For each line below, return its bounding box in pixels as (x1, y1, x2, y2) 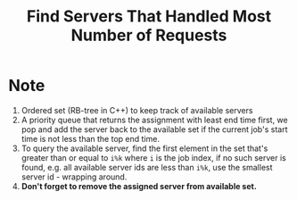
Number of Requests (70, 25, 227, 46)
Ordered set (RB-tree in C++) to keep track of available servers (21, 104, 253, 115)
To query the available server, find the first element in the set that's (21, 143, 268, 154)
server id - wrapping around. (21, 171, 128, 182)
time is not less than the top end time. (21, 133, 160, 144)
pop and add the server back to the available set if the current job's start (21, 123, 288, 135)
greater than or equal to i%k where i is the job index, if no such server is (21, 152, 286, 162)
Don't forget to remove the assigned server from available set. (21, 180, 258, 191)
